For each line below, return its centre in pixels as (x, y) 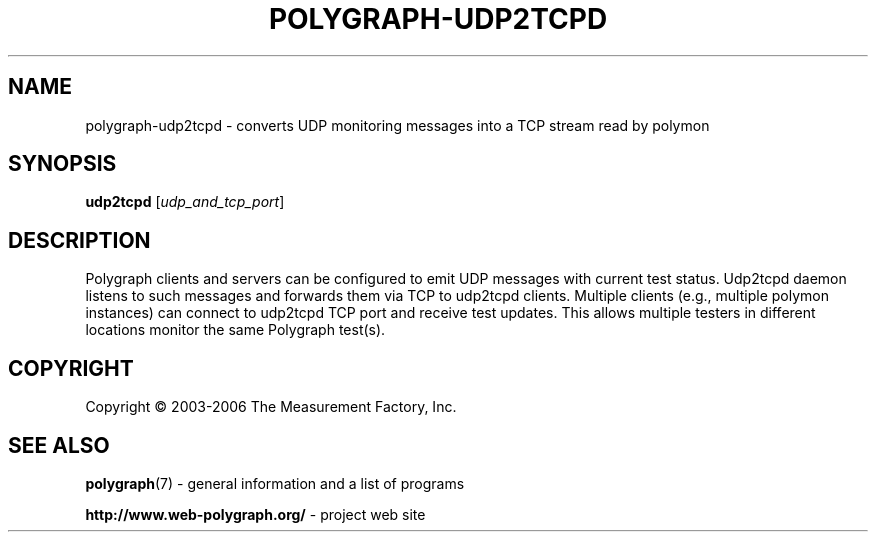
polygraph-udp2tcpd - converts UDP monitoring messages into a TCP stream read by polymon (397, 125)
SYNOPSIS (62, 164)
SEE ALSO (59, 445)
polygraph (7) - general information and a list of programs (275, 483)
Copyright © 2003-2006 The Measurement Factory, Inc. (271, 407)
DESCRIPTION (79, 240)
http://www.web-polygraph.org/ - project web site (255, 514)
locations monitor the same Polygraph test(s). (235, 330)
